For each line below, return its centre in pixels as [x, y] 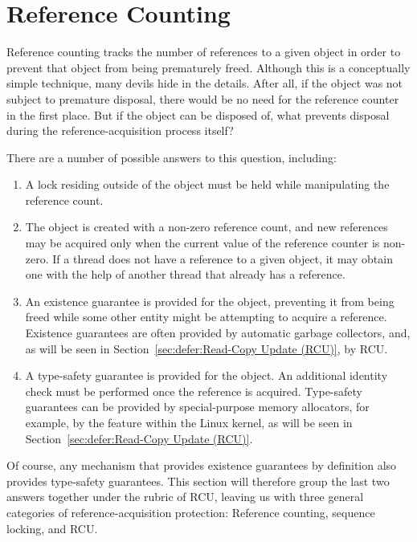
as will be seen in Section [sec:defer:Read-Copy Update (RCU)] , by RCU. [206, 348]
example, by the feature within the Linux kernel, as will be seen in [189, 422]
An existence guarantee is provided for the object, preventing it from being [210, 301]
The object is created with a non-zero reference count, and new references [206, 227]
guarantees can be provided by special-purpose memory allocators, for [197, 407]
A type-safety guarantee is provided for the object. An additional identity [206, 375]
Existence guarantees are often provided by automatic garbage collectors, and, [218, 333]
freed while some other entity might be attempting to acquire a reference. [206, 317]
